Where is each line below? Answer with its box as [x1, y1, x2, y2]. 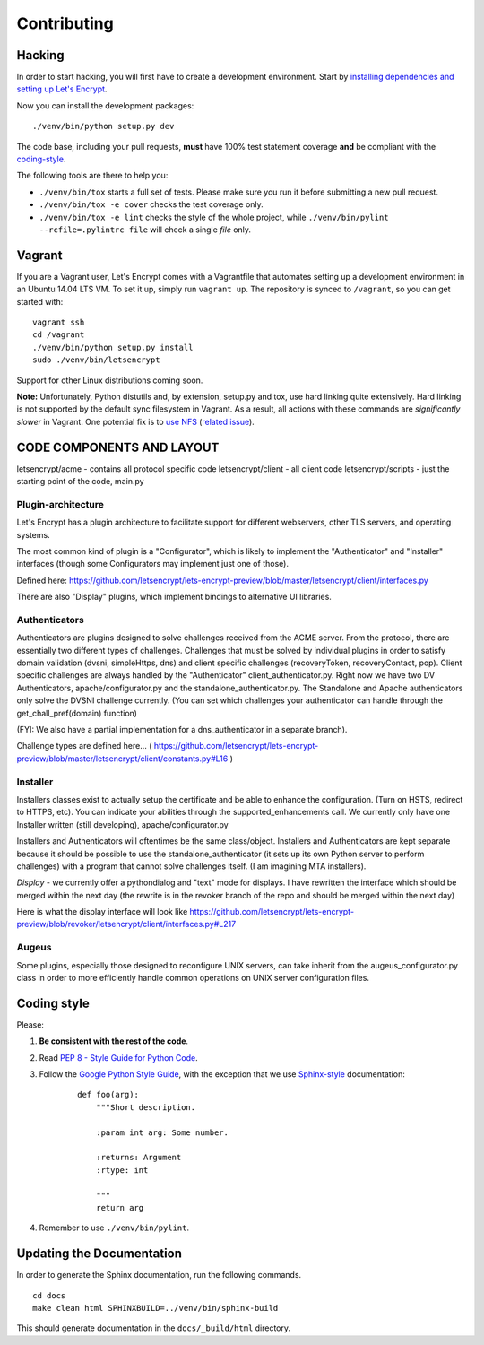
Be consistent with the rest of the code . [39, 1036, 188, 1046]
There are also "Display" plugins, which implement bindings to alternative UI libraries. [16, 592, 332, 603]
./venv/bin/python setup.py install [32, 342, 194, 352]
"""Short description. [95, 1102, 196, 1112]
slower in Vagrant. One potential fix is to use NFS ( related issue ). [16, 416, 255, 427]
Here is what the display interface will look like [16, 907, 188, 917]
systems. [16, 529, 50, 540]
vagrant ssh [32, 317, 85, 327]
